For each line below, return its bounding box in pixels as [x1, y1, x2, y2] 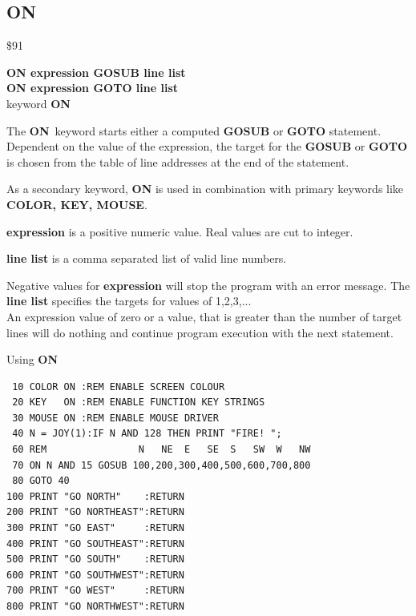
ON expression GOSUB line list [6, 63, 186, 80]
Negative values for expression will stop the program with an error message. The [6, 276, 410, 293]
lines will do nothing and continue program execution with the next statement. [6, 324, 394, 340]
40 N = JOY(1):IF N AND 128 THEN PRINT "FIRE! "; [12, 428, 282, 440]
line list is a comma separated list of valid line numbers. [6, 250, 287, 267]
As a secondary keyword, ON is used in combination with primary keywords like [6, 180, 404, 197]
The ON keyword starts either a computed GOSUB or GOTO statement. [6, 122, 382, 139]
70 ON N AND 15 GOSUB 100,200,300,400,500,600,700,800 [12, 459, 311, 471]
